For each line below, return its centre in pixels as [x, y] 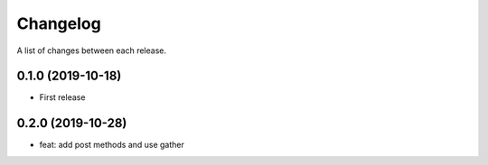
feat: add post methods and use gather [112, 145]
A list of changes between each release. [92, 50]
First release [62, 97]
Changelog [59, 23]
